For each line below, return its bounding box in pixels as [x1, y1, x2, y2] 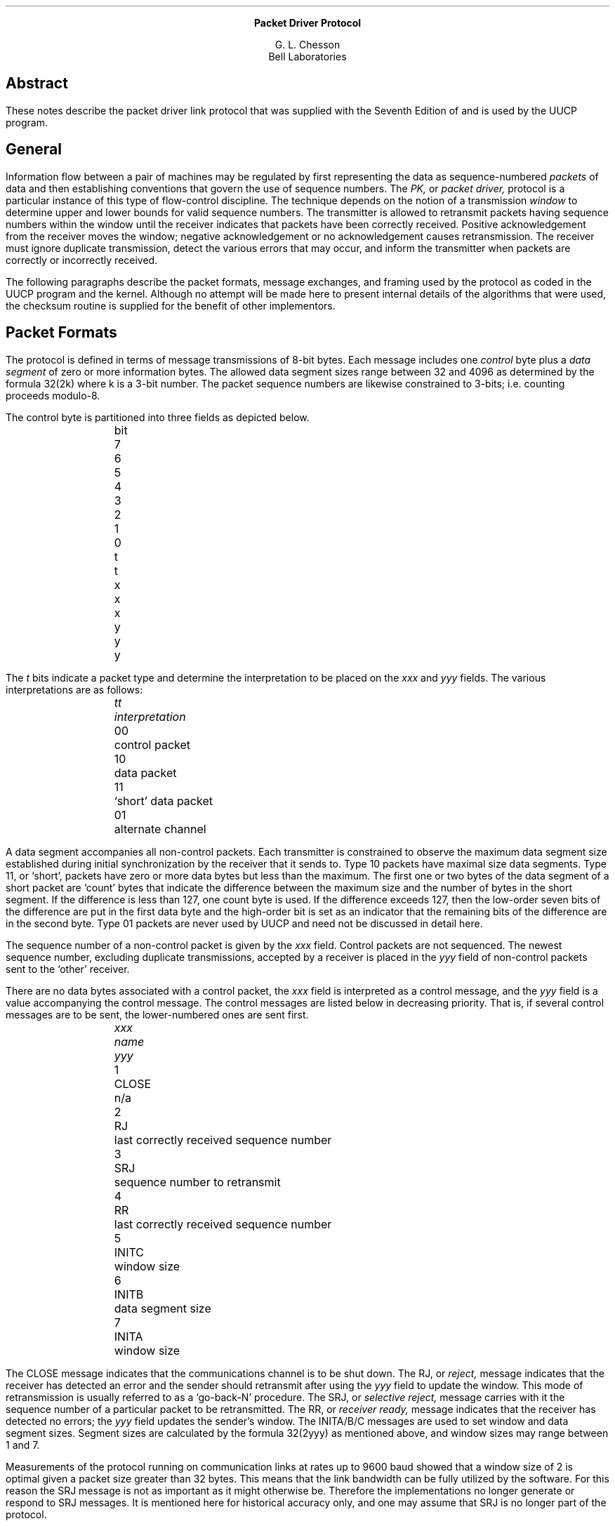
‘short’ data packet [114, 793, 213, 808]
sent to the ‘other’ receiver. [6, 962, 130, 975]
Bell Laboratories [268, 51, 347, 62]
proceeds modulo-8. [6, 389, 100, 402]
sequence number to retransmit [114, 1174, 281, 1189]
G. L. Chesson [275, 39, 340, 51]
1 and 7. [6, 1438, 40, 1451]
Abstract [6, 74, 68, 93]
